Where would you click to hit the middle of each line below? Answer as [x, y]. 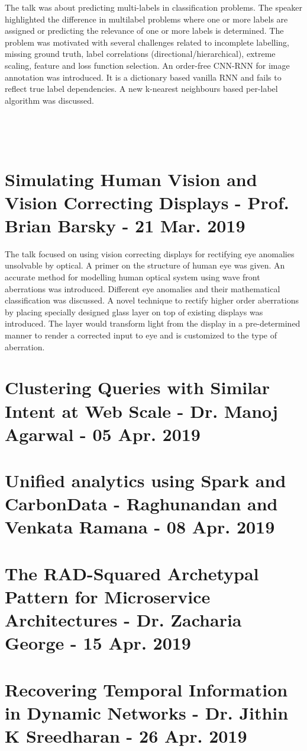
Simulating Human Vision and [131, 179]
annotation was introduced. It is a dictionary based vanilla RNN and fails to [143, 77]
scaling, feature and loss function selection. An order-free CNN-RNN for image [147, 65]
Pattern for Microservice [108, 597]
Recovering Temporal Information [146, 689]
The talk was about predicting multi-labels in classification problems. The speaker [154, 7]
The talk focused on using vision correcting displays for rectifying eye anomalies [150, 253]
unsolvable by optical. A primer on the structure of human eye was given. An [145, 265]
